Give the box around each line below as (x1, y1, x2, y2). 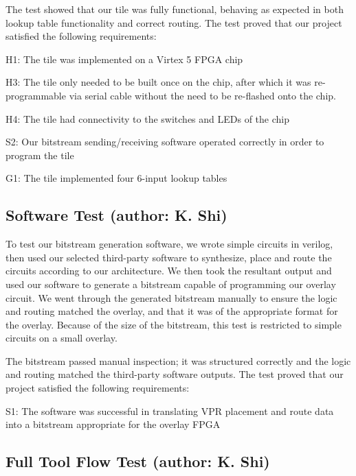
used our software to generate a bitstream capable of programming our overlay (5, 276, 336, 291)
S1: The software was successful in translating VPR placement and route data (5, 403, 334, 418)
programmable (5, 88, 66, 102)
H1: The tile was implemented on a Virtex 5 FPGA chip (5, 51, 243, 66)
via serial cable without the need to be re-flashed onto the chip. (69, 88, 336, 102)
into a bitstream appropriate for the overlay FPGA (5, 417, 221, 431)
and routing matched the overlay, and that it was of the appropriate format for (5, 304, 338, 318)
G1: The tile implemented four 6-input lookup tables (5, 171, 227, 185)
